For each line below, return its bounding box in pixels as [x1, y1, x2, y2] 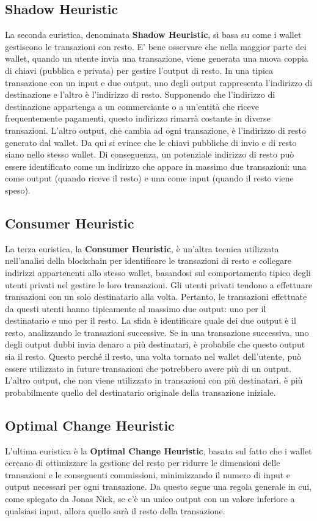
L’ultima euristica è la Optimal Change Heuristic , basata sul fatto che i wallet [5, 444, 312, 457]
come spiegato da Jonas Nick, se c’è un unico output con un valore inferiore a [5, 492, 295, 505]
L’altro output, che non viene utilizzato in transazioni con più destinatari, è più [5, 374, 303, 387]
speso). [5, 183, 31, 196]
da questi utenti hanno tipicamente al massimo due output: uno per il [5, 302, 266, 315]
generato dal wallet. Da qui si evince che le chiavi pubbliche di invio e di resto [5, 136, 297, 148]
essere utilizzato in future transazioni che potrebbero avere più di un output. [5, 362, 292, 374]
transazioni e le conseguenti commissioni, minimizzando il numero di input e [5, 468, 291, 481]
